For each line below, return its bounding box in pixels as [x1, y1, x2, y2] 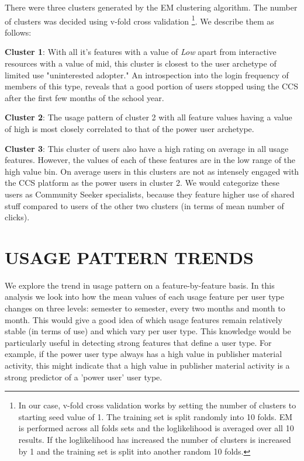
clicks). [5, 211, 30, 223]
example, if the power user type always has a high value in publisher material [5, 348, 282, 360]
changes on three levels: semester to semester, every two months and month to [5, 302, 285, 314]
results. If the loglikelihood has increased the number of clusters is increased [18, 434, 291, 445]
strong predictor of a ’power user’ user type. [5, 370, 163, 383]
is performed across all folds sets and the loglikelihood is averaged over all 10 [18, 422, 294, 434]
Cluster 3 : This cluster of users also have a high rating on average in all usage [5, 142, 289, 154]
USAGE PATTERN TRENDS [5, 245, 254, 269]
